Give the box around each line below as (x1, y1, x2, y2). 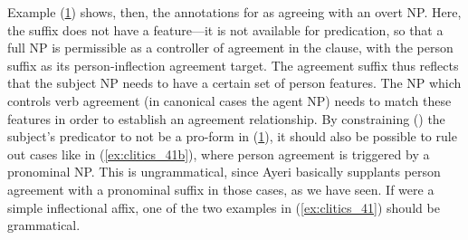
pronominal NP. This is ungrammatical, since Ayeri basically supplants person (7, 162, 441, 181)
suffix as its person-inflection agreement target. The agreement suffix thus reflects (7, 55, 459, 74)
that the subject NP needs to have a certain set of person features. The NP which (7, 73, 462, 92)
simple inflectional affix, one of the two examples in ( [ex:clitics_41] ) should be (7, 197, 440, 216)
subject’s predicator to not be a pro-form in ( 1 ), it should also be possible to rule (7, 127, 457, 146)
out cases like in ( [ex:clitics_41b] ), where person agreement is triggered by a (7, 144, 430, 163)
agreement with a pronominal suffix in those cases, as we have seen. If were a (7, 179, 435, 198)
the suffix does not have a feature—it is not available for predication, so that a (7, 20, 444, 39)
